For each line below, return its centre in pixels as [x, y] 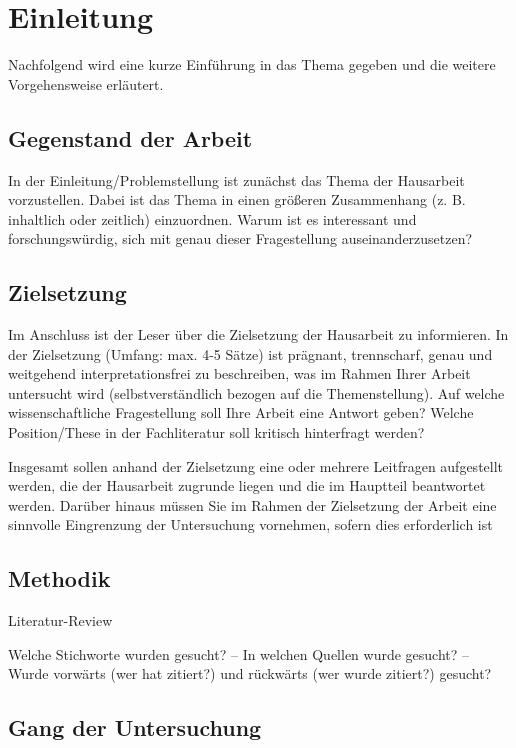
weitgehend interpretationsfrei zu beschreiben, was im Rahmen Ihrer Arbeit [239, 373]
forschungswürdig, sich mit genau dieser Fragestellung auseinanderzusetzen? [240, 238]
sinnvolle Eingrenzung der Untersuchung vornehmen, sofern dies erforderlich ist [250, 524]
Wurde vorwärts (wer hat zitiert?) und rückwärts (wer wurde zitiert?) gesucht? [250, 673]
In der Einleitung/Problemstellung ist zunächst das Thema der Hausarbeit [236, 179]
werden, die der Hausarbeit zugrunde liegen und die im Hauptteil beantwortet [247, 485]
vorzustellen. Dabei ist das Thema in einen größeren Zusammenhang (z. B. [237, 199]
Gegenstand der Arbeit [130, 137]
